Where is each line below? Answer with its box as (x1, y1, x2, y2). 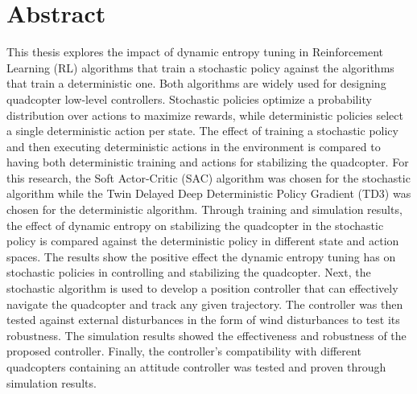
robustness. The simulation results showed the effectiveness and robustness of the (6, 326, 407, 343)
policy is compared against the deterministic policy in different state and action (6, 232, 399, 249)
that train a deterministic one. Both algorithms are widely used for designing (6, 75, 386, 92)
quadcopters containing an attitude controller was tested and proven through (6, 359, 386, 375)
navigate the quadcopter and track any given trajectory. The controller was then (6, 295, 403, 312)
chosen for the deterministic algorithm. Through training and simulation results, (6, 201, 403, 218)
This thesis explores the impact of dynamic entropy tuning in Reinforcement (6, 43, 384, 60)
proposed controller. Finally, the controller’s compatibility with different (6, 343, 361, 359)
